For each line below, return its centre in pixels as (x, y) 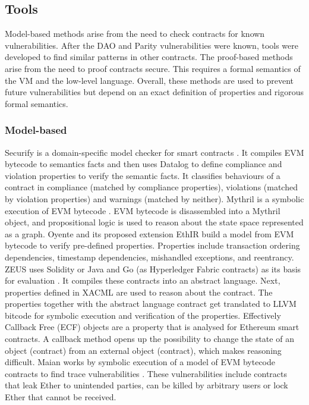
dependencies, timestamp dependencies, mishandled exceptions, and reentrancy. (149, 257)
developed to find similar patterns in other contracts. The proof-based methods (149, 57)
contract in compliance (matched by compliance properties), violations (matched (151, 187)
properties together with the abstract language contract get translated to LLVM (151, 304)
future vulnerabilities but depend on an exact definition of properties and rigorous (154, 92)
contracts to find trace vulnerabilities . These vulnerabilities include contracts (146, 373)
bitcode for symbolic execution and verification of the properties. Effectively (143, 315)
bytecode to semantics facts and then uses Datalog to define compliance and (144, 164)
